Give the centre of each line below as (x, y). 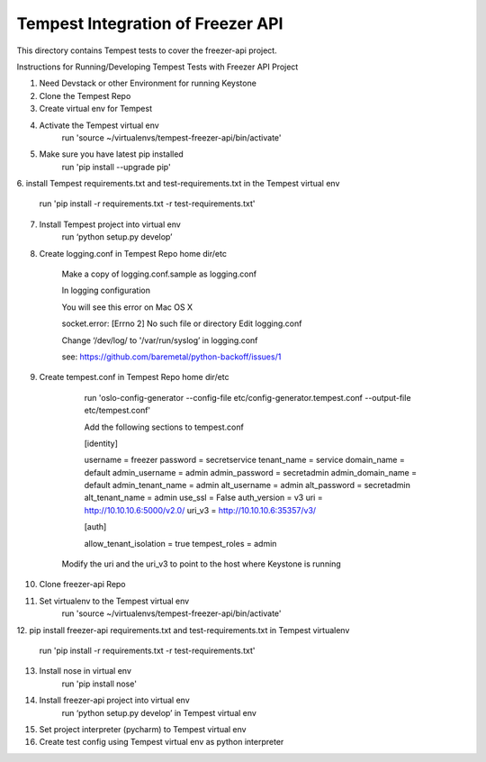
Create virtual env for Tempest (96, 109)
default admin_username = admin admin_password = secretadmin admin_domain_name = (251, 472)
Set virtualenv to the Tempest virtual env (114, 601)
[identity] (101, 443)
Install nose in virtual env (85, 671)
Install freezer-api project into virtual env (114, 700)
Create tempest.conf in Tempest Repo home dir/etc (134, 377)
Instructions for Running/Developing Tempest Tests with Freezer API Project (157, 67)
